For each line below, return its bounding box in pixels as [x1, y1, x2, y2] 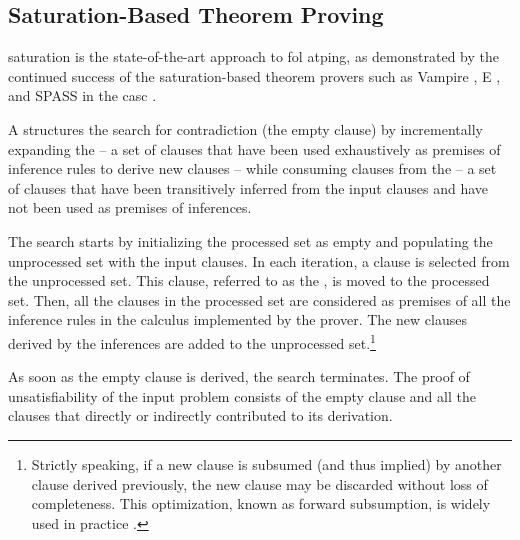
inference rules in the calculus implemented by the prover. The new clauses [8, 309, 467, 330]
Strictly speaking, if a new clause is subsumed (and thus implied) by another [31, 453, 502, 474]
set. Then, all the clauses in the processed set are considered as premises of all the [8, 289, 511, 310]
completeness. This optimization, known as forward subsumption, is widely [31, 493, 491, 514]
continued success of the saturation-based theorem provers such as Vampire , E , [8, 65, 501, 86]
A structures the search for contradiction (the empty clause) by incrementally [8, 118, 483, 139]
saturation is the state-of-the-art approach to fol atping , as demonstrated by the [8, 46, 499, 67]
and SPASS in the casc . [8, 85, 157, 106]
